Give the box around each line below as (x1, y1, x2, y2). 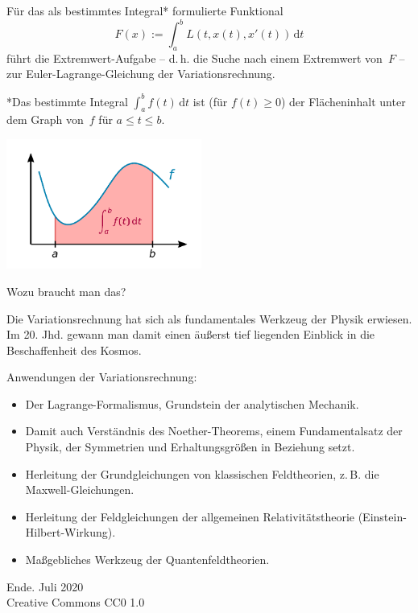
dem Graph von (6, 111, 84, 128)
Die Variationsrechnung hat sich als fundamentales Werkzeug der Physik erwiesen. (6, 310, 412, 327)
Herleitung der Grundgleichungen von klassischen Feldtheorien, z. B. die (25, 465, 379, 482)
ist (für (192, 93, 228, 109)
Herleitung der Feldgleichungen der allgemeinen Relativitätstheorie (25, 508, 354, 525)
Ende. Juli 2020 (6, 578, 84, 594)
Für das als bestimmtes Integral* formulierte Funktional (6, 2, 283, 19)
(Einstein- (358, 508, 407, 525)
